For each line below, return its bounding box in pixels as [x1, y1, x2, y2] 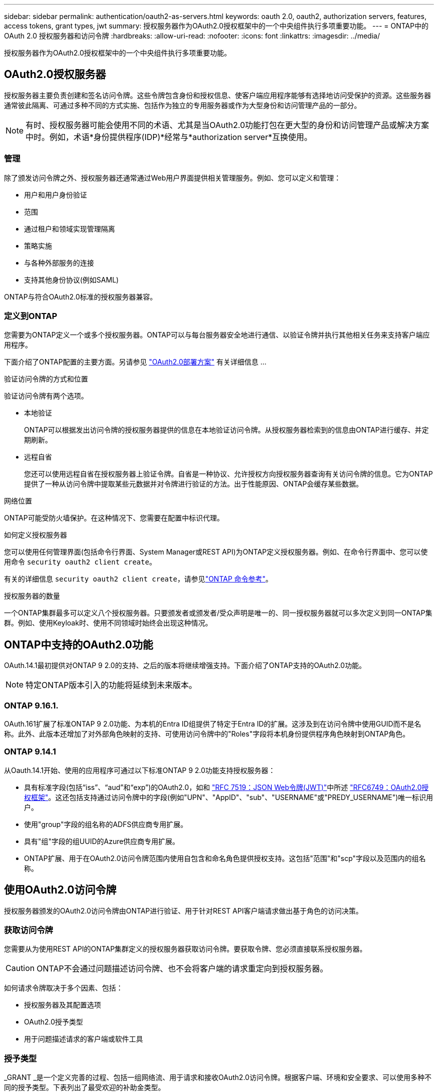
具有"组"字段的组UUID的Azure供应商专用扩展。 [24, 836, 179, 845]
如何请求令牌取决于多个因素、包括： [4, 983, 123, 992]
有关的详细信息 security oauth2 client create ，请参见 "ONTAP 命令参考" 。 [4, 574, 273, 583]
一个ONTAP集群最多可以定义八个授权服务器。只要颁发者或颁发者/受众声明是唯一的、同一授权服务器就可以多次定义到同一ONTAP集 [4, 608, 432, 617]
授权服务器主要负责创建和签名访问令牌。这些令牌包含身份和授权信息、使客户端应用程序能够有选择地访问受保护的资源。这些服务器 [4, 90, 431, 99]
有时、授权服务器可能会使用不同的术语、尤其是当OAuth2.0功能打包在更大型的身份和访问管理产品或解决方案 [25, 119, 429, 130]
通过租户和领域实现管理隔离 [24, 224, 115, 233]
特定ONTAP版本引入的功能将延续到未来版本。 [25, 680, 197, 690]
